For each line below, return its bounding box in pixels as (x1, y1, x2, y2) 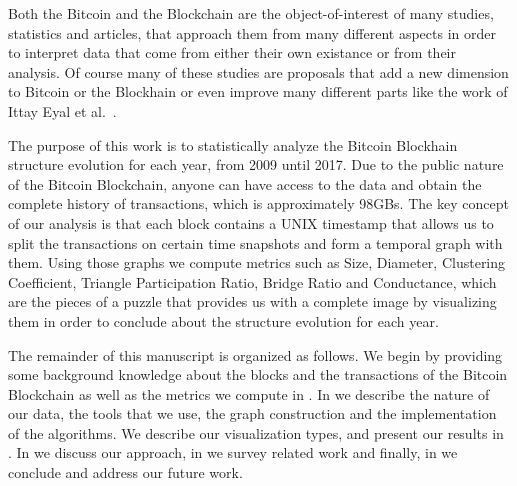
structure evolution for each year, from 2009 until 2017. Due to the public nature (8, 154, 504, 175)
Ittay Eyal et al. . (8, 100, 117, 121)
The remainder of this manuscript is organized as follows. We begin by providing (8, 344, 503, 365)
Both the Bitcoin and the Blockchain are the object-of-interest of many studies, (8, 3, 494, 23)
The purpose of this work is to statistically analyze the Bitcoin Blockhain (8, 134, 458, 155)
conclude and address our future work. (8, 462, 243, 483)
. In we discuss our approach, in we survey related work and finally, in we (8, 442, 458, 463)
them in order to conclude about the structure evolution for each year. (8, 310, 439, 331)
